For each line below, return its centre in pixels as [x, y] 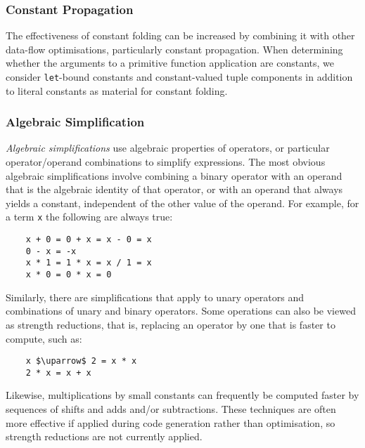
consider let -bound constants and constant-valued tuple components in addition [179, 77]
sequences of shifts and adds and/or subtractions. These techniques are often [171, 409]
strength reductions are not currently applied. [104, 436]
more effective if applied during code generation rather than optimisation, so [171, 422]
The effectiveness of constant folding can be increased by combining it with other [180, 35]
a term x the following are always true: [89, 217]
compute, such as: [44, 338]
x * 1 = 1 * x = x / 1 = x [89, 263]
